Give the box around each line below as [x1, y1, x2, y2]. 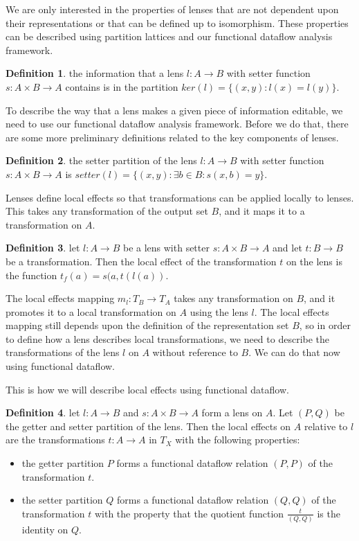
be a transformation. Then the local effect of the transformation [6, 254, 277, 268]
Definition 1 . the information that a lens [6, 66, 184, 80]
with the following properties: [175, 432, 300, 447]
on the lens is [286, 254, 342, 268]
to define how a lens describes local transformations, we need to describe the [6, 331, 330, 346]
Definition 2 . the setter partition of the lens [6, 153, 197, 168]
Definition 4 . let [6, 405, 80, 420]
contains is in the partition [65, 79, 178, 94]
